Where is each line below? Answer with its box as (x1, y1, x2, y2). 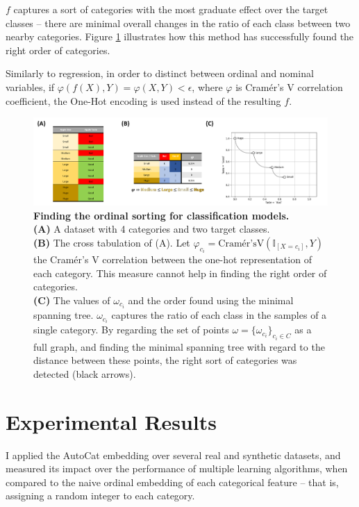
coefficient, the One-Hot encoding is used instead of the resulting (6, 93, 281, 108)
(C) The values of (33, 292, 110, 307)
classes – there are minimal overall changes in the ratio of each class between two (6, 15, 351, 30)
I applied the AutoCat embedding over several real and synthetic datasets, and (6, 447, 341, 462)
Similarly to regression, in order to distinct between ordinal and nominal (6, 66, 314, 81)
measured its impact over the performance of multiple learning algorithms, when (6, 461, 348, 476)
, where (192, 79, 223, 94)
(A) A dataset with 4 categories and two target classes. (33, 222, 270, 236)
